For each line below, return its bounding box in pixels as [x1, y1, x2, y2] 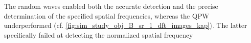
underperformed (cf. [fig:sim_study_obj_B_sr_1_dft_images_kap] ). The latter [4, 20, 247, 30]
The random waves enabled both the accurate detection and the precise [4, 1, 218, 11]
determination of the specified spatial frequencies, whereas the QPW [4, 10, 209, 21]
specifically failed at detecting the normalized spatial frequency [4, 29, 193, 40]
